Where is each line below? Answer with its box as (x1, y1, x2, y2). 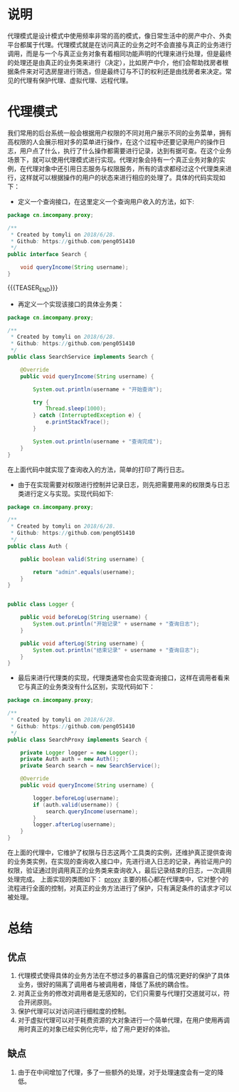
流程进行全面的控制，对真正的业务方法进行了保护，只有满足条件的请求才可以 (7, 884, 232, 892)
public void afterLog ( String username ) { (20, 640, 144, 647)
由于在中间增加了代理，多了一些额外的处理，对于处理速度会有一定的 (17, 1068, 218, 1076)
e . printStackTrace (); (45, 419, 110, 426)
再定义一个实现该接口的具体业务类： (17, 300, 124, 308)
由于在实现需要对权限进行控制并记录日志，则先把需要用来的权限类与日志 (17, 480, 230, 489)
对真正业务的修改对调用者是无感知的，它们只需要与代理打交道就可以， (17, 989, 224, 998)
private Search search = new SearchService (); (20, 762, 161, 770)
